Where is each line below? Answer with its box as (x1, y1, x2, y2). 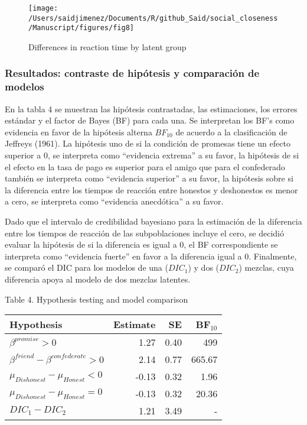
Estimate (113, 317, 156, 332)
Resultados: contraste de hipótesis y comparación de (5, 66, 260, 80)
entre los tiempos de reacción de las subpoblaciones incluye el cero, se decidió (5, 226, 285, 239)
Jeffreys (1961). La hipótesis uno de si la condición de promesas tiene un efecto (5, 137, 290, 150)
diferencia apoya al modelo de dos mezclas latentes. (5, 273, 191, 286)
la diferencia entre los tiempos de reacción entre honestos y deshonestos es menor (5, 183, 298, 196)
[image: (28, 4, 58, 12)
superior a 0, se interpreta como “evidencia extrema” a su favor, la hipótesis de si (5, 149, 299, 161)
